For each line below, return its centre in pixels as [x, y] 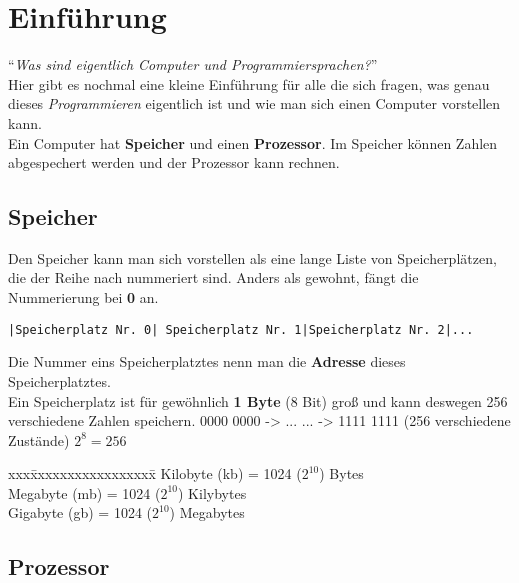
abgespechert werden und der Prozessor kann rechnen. [174, 162]
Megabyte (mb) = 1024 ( [84, 492]
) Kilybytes [212, 492]
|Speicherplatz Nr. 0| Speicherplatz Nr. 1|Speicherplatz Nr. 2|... [241, 329]
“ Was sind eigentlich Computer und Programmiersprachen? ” [193, 64]
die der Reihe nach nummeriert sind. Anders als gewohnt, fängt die [213, 277]
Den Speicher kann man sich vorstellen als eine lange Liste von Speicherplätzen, [252, 257]
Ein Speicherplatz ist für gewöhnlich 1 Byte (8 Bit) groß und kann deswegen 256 [258, 400]
